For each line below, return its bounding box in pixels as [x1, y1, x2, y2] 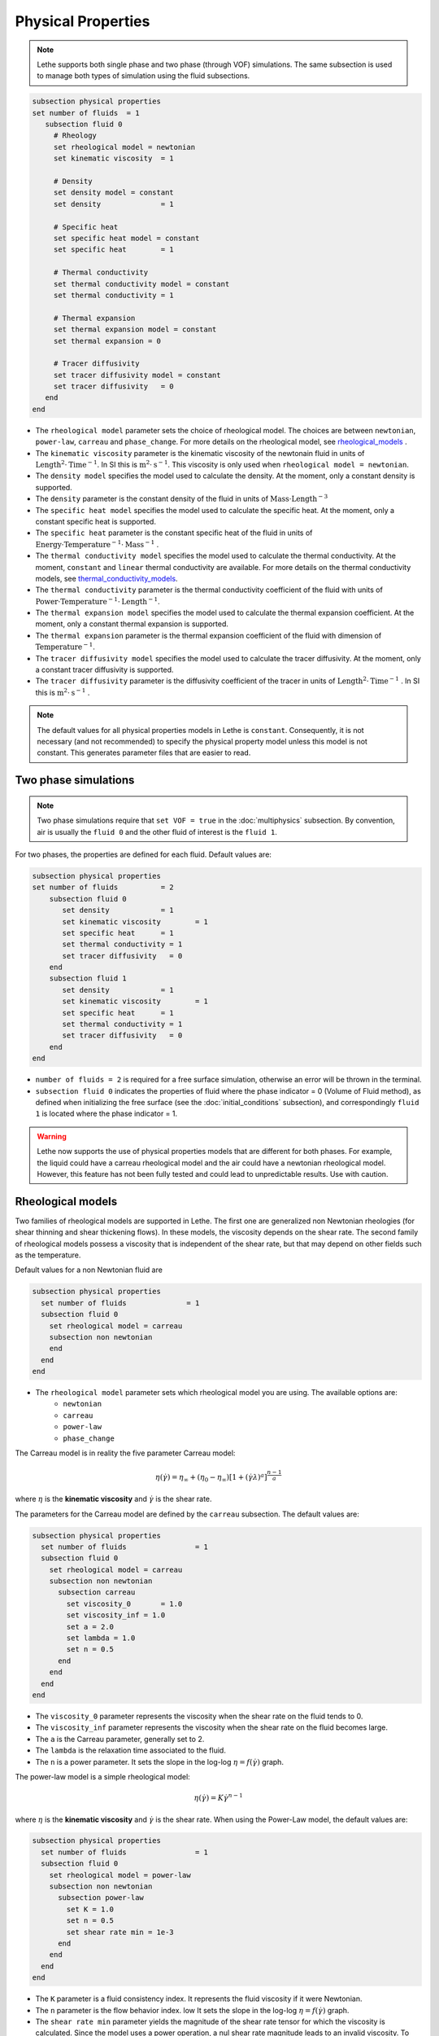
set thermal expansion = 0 [53, 336, 162, 345]
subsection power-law [58, 1893, 144, 1902]
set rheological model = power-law [49, 1870, 191, 1880]
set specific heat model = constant [53, 234, 200, 243]
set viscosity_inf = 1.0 [66, 1611, 166, 1620]
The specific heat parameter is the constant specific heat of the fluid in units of [35, 528, 313, 538]
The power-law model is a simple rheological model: [15, 1771, 190, 1781]
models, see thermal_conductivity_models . [35, 573, 178, 583]
